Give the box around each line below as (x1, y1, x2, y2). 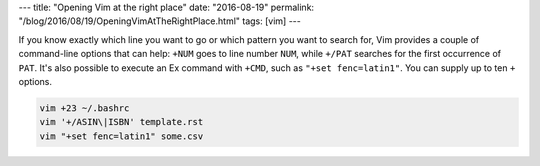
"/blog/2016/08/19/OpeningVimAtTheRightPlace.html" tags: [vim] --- (18, 15, 302, 27)
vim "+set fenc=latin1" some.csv (39, 130, 204, 142)
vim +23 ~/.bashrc (39, 102, 130, 114)
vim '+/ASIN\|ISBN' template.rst (39, 116, 204, 128)
